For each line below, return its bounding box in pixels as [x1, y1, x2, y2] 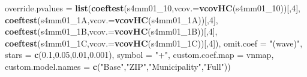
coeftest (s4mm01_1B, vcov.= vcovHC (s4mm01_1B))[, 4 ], [5, 25, 218, 38]
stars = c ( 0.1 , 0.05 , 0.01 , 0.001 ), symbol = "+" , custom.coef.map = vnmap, [5, 48, 274, 61]
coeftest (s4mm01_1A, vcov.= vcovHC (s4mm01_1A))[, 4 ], [5, 13, 218, 26]
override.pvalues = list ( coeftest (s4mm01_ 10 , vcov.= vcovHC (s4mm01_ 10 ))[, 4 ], [5, 2, 300, 14]
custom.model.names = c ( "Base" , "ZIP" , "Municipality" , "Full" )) [5, 60, 231, 72]
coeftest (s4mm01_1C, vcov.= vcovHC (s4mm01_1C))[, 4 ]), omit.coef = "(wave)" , [5, 36, 303, 49]
